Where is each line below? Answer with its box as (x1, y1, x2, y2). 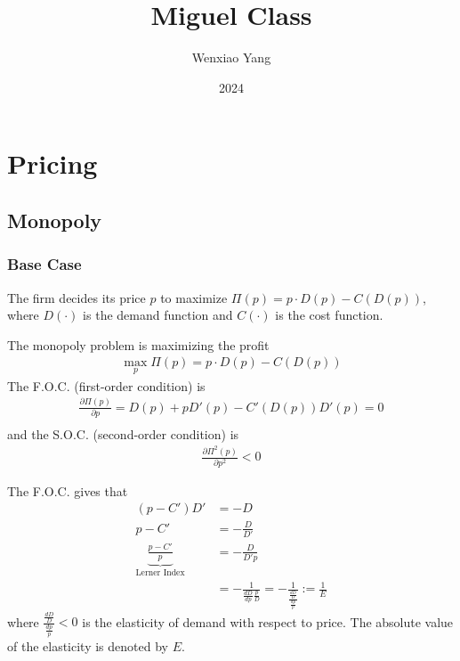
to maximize (160, 288, 228, 306)
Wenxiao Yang (191, 48, 271, 67)
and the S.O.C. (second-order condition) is (7, 424, 239, 443)
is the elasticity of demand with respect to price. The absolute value (82, 612, 454, 631)
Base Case (7, 253, 82, 275)
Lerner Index (135, 568, 185, 578)
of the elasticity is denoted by (7, 637, 168, 656)
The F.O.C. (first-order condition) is (7, 376, 206, 395)
